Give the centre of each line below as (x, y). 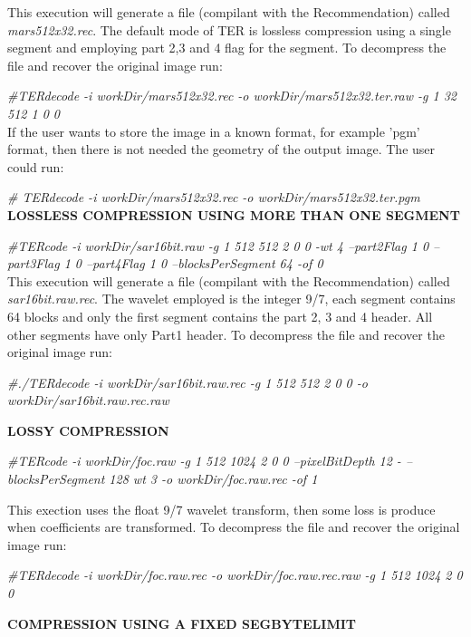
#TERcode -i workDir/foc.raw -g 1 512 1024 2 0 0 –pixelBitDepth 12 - (204, 461)
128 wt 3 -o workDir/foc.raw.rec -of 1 (213, 479)
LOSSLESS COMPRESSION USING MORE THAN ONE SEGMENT (234, 214)
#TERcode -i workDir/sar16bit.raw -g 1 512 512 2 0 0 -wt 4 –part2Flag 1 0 (218, 245)
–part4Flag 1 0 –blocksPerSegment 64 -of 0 (204, 263)
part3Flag (34, 263)
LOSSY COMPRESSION (88, 430)
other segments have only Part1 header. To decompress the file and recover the (226, 334)
